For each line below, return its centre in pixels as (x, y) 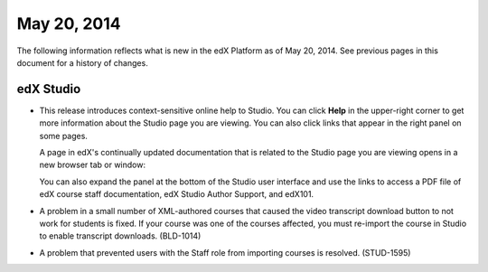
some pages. (63, 136)
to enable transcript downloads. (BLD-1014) (120, 236)
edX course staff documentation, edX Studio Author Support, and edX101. (177, 194)
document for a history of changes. (82, 62)
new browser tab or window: (93, 165)
